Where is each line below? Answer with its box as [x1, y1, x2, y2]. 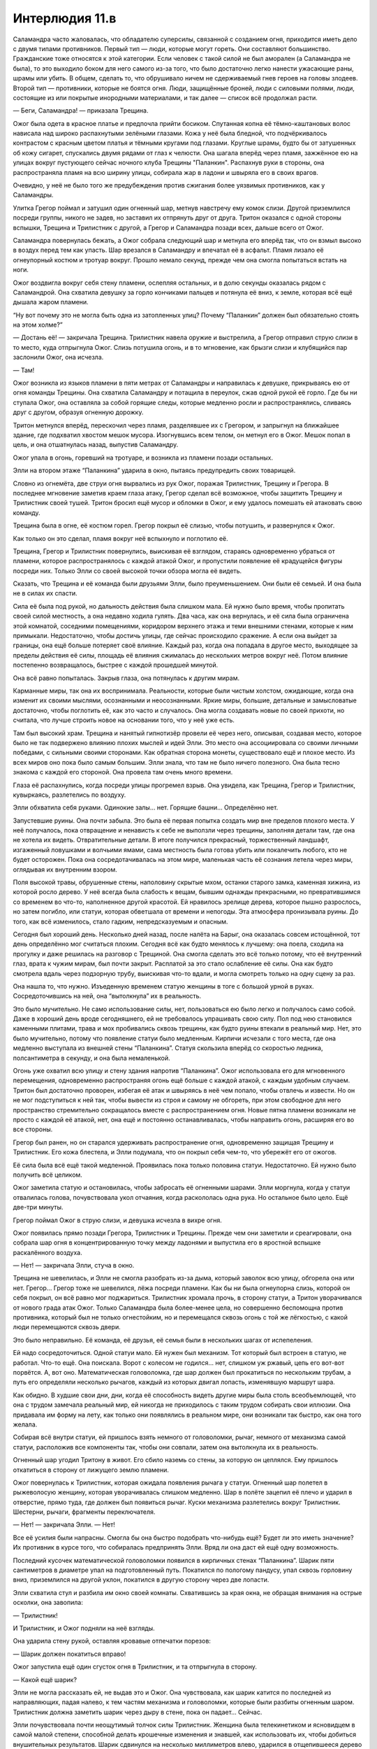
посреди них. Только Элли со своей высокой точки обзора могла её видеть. [13, 567, 242, 575]
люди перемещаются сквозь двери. [13, 1323, 121, 1331]
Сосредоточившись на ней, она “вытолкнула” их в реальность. [13, 992, 202, 1000]
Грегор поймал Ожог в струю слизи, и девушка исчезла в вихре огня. [13, 1216, 223, 1224]
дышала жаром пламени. [13, 298, 89, 306]
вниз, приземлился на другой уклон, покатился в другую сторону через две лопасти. [13, 1575, 269, 1584]
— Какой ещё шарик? [13, 1676, 77, 1684]
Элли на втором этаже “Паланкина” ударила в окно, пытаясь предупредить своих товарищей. [13, 466, 296, 475]
